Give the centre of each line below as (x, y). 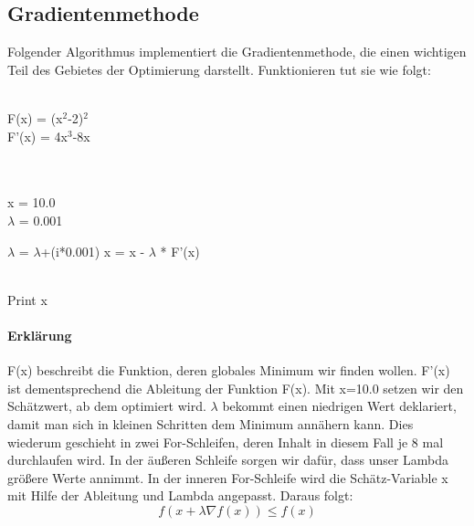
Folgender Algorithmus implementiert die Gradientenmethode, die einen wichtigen (237, 52)
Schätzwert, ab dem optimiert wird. (107, 406)
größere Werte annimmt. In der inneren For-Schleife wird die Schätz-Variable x (228, 477)
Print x (27, 299)
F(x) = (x (35, 117)
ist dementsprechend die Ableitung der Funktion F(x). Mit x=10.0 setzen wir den (236, 388)
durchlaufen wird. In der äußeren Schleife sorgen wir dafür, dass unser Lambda (228, 460)
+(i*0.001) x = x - (93, 251)
